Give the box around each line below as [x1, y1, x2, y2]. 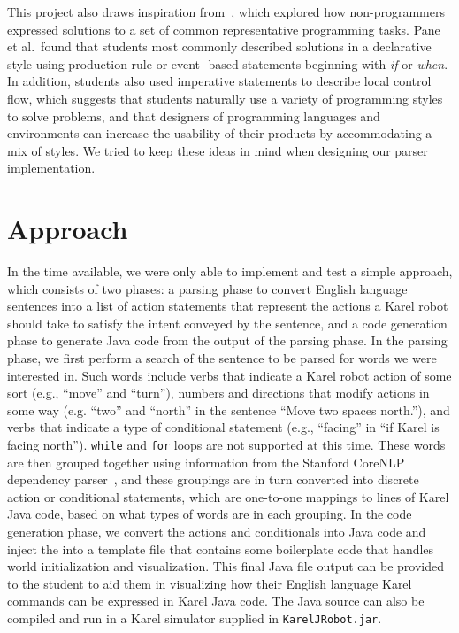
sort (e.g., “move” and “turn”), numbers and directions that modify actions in [7, 383, 430, 402]
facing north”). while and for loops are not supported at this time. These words [7, 436, 446, 453]
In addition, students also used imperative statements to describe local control [7, 72, 432, 90]
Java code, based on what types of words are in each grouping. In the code [7, 505, 412, 523]
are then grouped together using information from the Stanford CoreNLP [7, 452, 405, 471]
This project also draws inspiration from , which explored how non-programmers [7, 3, 445, 20]
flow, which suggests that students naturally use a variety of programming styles [7, 89, 443, 107]
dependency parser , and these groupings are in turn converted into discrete [7, 470, 419, 489]
